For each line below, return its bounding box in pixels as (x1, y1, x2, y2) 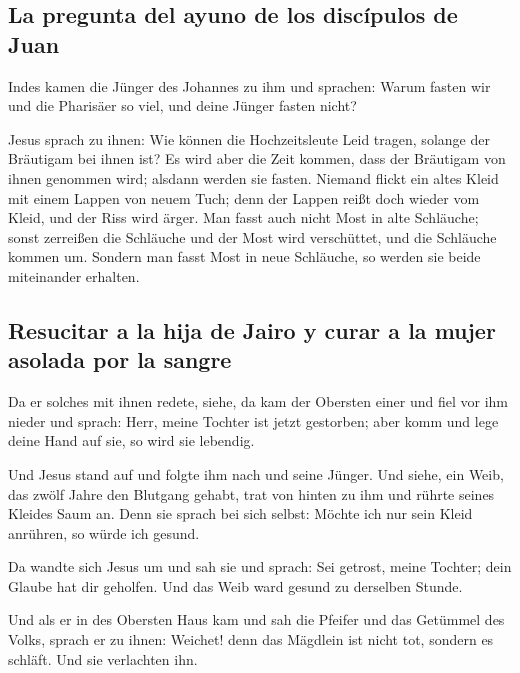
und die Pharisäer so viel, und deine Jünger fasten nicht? (8, 95, 357, 116)
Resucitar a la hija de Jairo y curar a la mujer (8, 314, 496, 345)
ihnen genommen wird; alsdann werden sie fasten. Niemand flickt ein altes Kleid (8, 167, 499, 188)
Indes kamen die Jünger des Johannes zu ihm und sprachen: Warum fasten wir (8, 75, 491, 96)
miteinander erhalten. (8, 265, 140, 286)
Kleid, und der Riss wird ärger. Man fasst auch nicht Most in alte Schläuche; (8, 207, 479, 228)
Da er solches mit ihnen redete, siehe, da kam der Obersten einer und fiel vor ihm (8, 391, 509, 412)
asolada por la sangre (8, 344, 232, 375)
